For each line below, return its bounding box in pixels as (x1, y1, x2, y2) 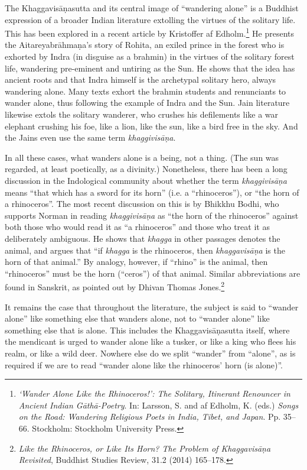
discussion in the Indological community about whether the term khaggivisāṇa (5, 174, 287, 186)
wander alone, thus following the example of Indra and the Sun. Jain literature (5, 96, 290, 109)
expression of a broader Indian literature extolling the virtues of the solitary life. (5, 13, 296, 25)
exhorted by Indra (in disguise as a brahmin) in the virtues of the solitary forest (5, 50, 295, 63)
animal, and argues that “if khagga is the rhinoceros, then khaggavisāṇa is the (5, 244, 285, 256)
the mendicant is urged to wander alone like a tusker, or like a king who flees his (5, 335, 296, 348)
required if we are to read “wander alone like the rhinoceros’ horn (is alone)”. (5, 358, 283, 371)
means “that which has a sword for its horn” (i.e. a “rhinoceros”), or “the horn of (5, 186, 299, 198)
